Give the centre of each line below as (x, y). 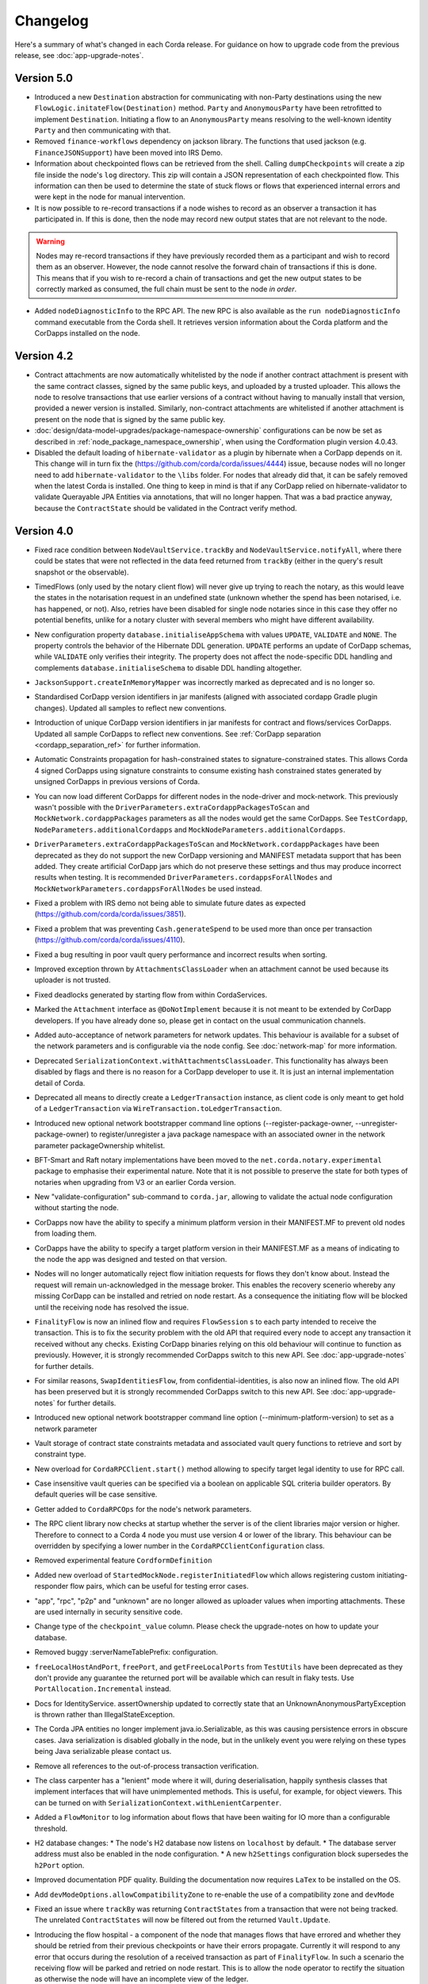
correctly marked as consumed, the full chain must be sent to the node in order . (166, 289)
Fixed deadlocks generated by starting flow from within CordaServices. (151, 994)
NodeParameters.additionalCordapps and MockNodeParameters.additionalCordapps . (190, 829)
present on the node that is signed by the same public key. (130, 419)
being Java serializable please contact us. (103, 1751)
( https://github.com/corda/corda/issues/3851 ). (110, 914)
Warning (50, 241)
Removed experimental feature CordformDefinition (123, 1560)
